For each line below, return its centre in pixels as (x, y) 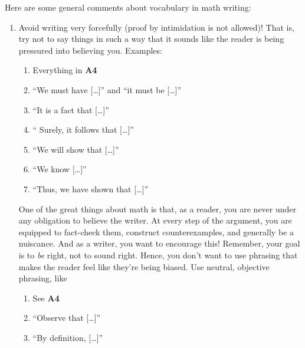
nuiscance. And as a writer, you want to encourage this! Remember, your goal (159, 243)
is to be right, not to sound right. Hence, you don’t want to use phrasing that (158, 255)
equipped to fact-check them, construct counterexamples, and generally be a (156, 232)
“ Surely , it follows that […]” (83, 129)
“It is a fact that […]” (71, 109)
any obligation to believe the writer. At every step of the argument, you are (155, 220)
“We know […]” (60, 169)
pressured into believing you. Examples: (90, 50)
